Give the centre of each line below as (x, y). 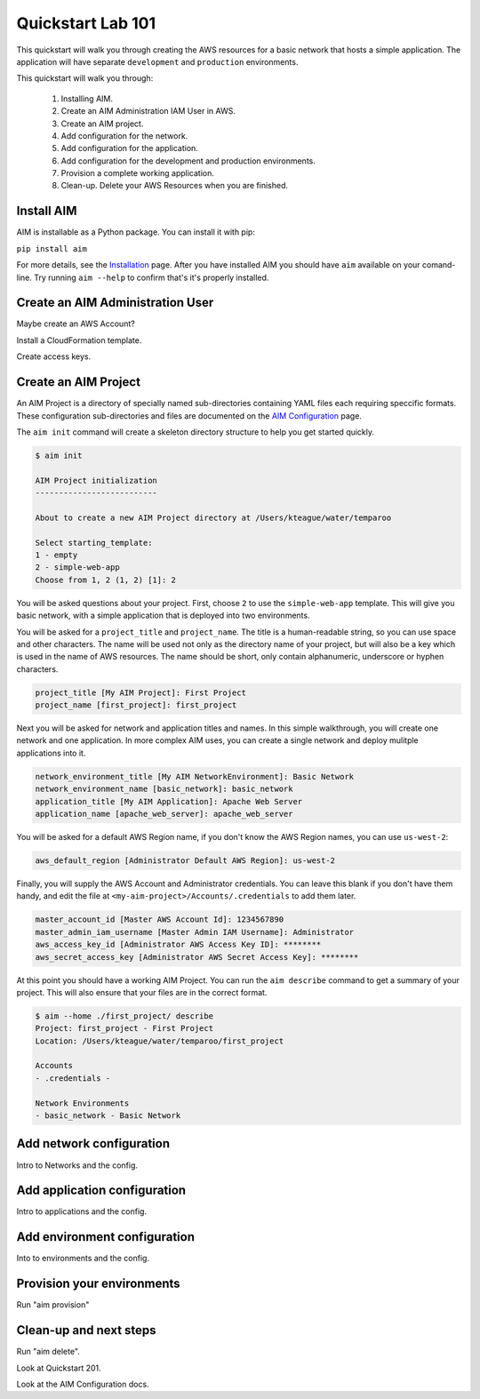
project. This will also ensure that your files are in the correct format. (142, 992)
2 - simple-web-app (77, 568)
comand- (439, 265)
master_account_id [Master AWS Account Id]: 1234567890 (160, 919)
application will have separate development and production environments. (157, 61)
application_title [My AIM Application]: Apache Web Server (169, 801)
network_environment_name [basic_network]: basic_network (164, 789)
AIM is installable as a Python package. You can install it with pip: (136, 232)
